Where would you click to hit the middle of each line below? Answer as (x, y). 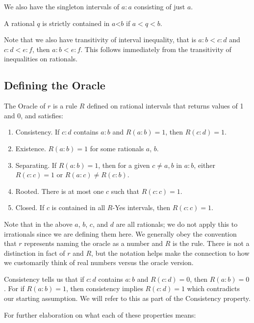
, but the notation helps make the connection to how (170, 253)
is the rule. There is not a (211, 243)
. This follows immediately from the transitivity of (156, 49)
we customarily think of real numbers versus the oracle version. (99, 262)
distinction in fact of (35, 253)
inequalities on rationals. (41, 59)
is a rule (65, 106)
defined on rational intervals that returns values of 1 (165, 106)
